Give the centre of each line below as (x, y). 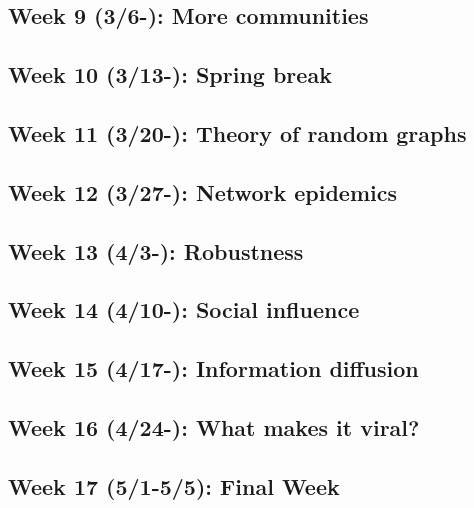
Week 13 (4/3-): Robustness (156, 250)
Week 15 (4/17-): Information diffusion (213, 368)
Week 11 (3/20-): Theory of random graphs (237, 132)
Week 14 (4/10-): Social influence (184, 309)
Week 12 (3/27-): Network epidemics (202, 191)
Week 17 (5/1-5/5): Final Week (174, 485)
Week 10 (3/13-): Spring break (170, 74)
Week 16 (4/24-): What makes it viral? (214, 426)
